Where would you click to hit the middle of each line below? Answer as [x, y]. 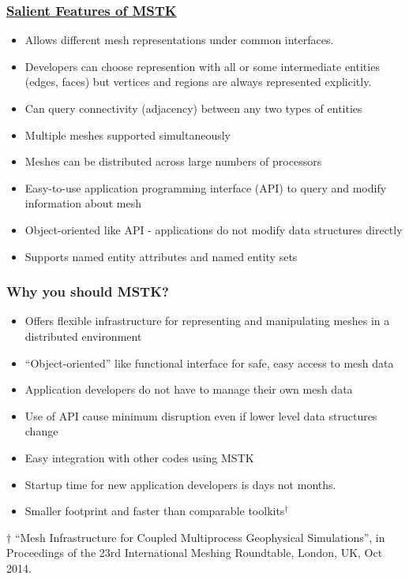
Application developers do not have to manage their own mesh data [189, 389]
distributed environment [83, 336]
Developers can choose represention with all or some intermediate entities [202, 66]
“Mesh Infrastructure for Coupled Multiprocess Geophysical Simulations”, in [200, 537]
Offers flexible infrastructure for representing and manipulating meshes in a [207, 321]
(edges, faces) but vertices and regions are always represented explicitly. [198, 82]
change [41, 431]
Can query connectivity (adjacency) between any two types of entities [193, 108]
